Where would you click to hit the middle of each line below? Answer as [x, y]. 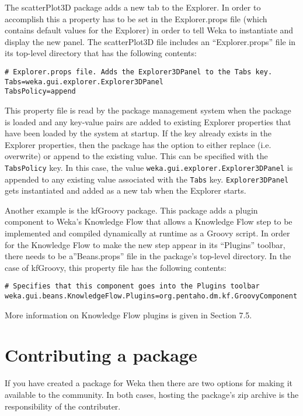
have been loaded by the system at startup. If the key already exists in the [138, 133]
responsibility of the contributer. [63, 406]
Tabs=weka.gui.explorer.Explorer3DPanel [84, 82]
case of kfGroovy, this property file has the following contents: [116, 267]
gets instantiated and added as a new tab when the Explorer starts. [126, 190]
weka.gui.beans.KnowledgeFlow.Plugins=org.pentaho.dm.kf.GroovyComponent [151, 296]
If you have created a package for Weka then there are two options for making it [149, 383]
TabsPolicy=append [40, 92]
